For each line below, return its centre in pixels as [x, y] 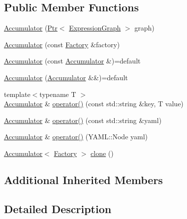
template [17, 94]
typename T [58, 94]
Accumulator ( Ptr [31, 28]
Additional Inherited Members [83, 179]
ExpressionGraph [95, 28]
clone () [102, 153]
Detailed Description [58, 208]
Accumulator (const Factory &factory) [62, 44]
